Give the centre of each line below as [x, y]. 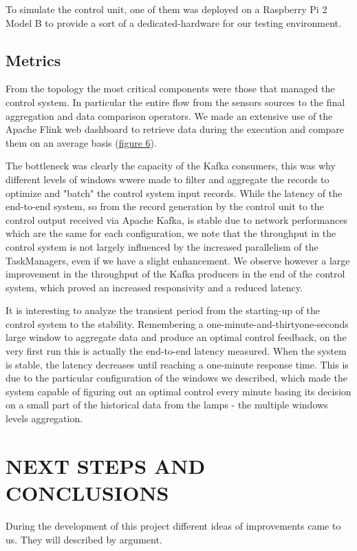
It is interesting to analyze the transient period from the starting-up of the [163, 310]
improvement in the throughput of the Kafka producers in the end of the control [175, 274]
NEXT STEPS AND [106, 465]
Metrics [33, 60]
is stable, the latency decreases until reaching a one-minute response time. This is [177, 364]
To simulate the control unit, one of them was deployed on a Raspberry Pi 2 [166, 9]
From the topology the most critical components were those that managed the [170, 89]
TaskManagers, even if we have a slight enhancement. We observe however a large [178, 260]
